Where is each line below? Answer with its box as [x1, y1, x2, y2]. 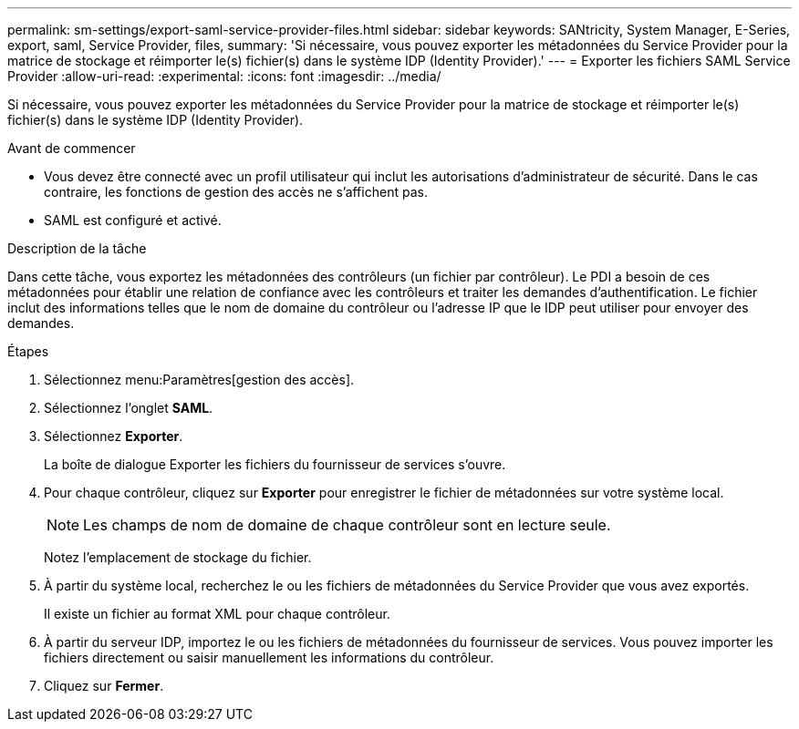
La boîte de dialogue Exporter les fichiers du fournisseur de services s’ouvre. [44, 457, 506, 472]
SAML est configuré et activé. [44, 212, 222, 228]
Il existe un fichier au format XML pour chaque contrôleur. [44, 606, 390, 621]
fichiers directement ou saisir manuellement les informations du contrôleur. [44, 650, 494, 665]
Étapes [7, 344, 49, 359]
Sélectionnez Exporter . [44, 428, 183, 444]
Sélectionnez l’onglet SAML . [44, 400, 213, 416]
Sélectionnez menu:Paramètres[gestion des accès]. [44, 372, 355, 387]
